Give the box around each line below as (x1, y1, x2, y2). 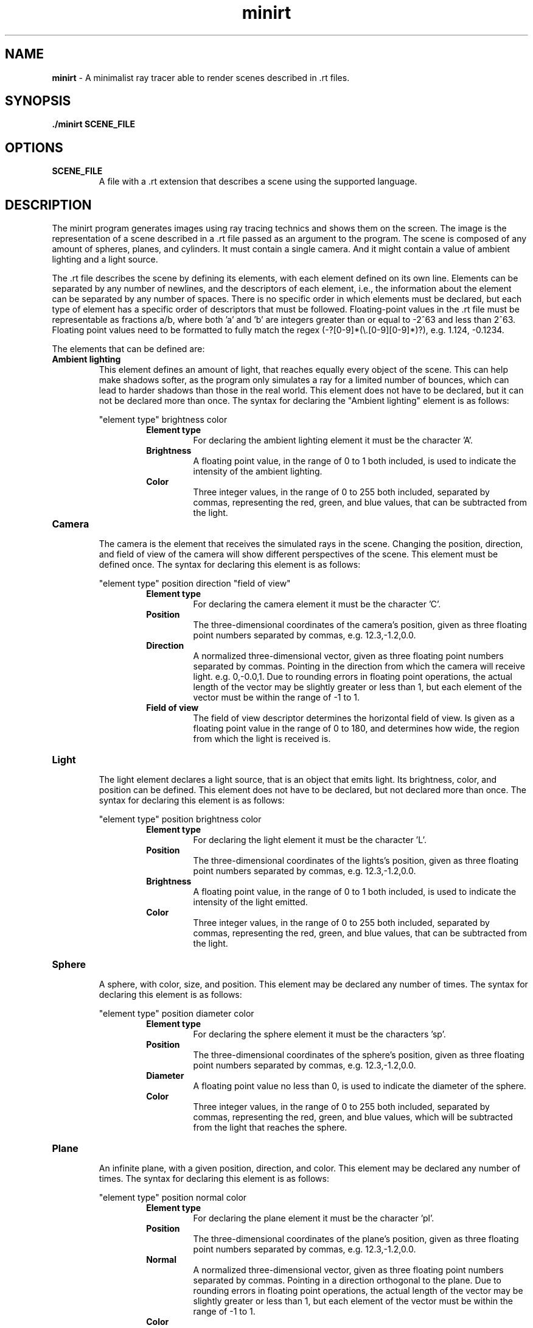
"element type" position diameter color (99, 1008, 254, 1019)
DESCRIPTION (5, 197, 92, 213)
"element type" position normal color (99, 1192, 247, 1203)
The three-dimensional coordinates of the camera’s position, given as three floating (193, 620, 527, 630)
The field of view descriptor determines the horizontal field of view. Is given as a (193, 713, 515, 724)
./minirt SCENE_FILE (52, 119, 135, 130)
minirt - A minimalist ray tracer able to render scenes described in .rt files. (52, 72, 350, 83)
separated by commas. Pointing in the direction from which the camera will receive (193, 661, 525, 672)
